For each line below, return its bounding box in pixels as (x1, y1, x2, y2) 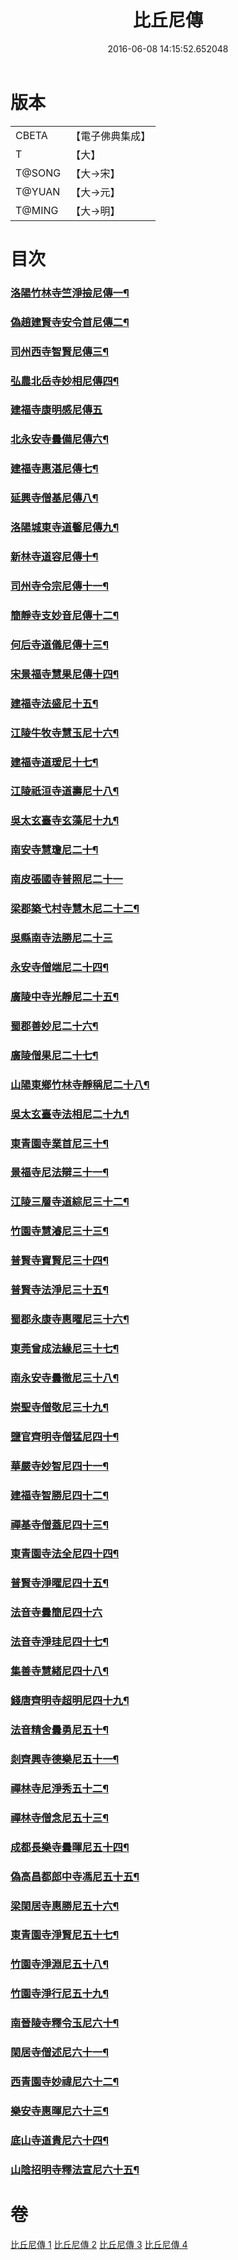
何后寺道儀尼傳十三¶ (10, 637, 110, 651)
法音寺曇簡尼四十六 (10, 1606, 103, 1620)
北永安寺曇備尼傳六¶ (10, 432, 110, 446)
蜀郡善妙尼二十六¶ (10, 1019, 99, 1033)
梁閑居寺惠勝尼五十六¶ (10, 1899, 120, 1913)
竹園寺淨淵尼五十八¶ (10, 1957, 110, 1971)
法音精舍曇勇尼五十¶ (10, 1722, 110, 1736)
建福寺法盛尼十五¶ (10, 696, 99, 710)
